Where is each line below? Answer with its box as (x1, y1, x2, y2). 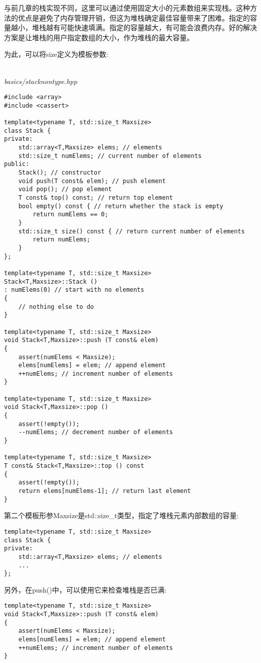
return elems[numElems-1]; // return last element (18, 487, 191, 494)
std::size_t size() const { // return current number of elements (18, 227, 245, 235)
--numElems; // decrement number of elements (18, 429, 173, 436)
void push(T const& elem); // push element (18, 177, 166, 185)
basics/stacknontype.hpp (4, 75, 77, 86)
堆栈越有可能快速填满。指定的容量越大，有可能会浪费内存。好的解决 (32, 22, 257, 33)
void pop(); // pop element (18, 186, 112, 193)
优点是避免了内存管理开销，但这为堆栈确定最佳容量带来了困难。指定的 (18, 12, 250, 23)
